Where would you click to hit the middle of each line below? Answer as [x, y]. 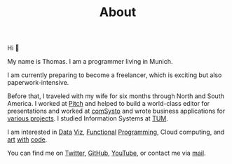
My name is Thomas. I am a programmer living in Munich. [90, 62]
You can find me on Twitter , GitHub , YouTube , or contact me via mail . [107, 153]
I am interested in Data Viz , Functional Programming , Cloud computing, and [116, 132]
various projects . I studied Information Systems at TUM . [88, 118]
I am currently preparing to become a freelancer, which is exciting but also [115, 75]
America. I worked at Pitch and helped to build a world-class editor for [109, 104]
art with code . [27, 139]
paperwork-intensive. [38, 83]
